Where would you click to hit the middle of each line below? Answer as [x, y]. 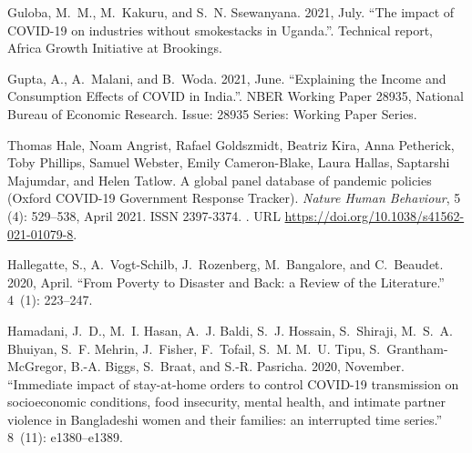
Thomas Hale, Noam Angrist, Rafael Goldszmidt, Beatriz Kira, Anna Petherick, [231, 144]
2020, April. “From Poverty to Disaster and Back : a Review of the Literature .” [226, 282]
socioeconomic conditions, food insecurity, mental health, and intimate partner [227, 402]
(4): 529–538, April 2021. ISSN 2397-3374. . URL [144, 215]
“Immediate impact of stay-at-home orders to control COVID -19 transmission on [233, 383]
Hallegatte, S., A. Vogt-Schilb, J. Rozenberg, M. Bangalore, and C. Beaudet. [226, 264]
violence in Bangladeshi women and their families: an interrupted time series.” [225, 419]
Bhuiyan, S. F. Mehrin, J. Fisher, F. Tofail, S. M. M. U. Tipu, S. [194, 348]
